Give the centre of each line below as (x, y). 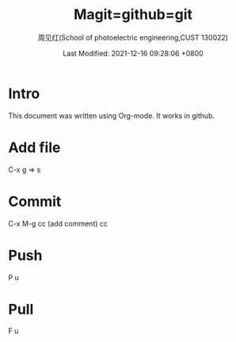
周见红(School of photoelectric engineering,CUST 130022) (133, 37)
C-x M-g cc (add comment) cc (58, 223)
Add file (34, 147)
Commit (35, 201)
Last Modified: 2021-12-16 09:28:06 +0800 (133, 53)
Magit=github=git (133, 15)
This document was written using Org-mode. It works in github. (112, 116)
